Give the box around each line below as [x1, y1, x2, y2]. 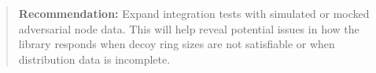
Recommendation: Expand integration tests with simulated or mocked [18, 5, 370, 21]
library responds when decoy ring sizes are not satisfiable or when [18, 36, 335, 52]
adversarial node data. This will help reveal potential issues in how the [18, 20, 359, 36]
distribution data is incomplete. [18, 50, 171, 67]
